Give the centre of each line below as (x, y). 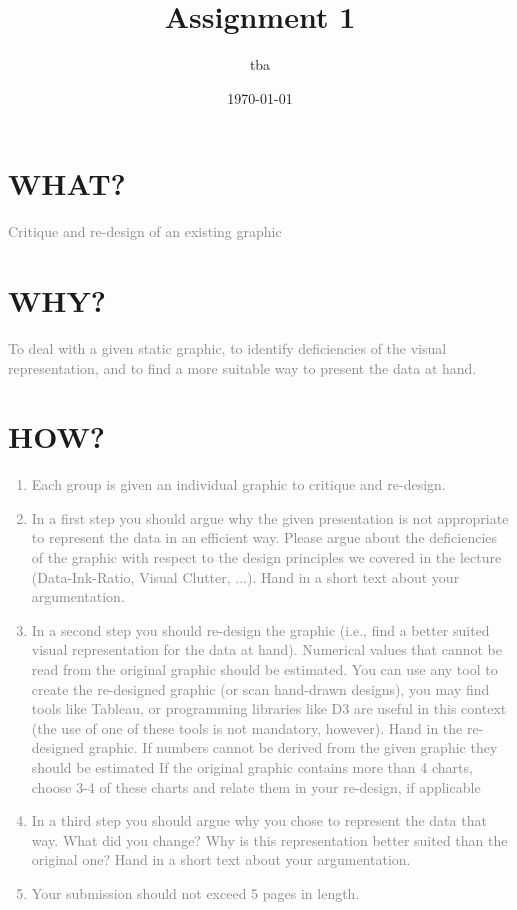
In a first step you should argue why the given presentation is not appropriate (270, 517)
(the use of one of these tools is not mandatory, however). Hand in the (247, 727)
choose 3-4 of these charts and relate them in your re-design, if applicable (256, 786)
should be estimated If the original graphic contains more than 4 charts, (252, 767)
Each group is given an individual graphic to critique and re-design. (238, 484)
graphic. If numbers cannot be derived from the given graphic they (293, 747)
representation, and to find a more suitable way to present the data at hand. (242, 367)
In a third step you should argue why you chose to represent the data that (259, 820)
